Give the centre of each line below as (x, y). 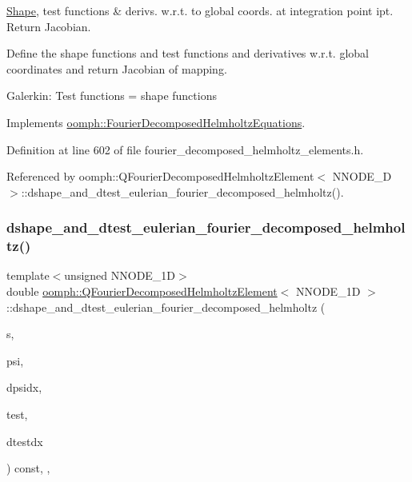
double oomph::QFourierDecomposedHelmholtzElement (142, 291)
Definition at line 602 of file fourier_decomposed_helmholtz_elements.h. (185, 149)
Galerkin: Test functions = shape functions (112, 96)
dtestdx (25, 441)
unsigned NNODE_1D (120, 275)
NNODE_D (362, 176)
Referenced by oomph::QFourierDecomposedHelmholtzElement (160, 176)
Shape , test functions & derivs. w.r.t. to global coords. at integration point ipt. (200, 10)
